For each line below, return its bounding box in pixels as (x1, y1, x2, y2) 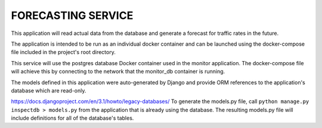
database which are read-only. (11, 87, 86, 94)
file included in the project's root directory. (11, 49, 116, 56)
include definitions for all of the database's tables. (11, 114, 134, 121)
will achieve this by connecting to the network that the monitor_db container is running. (11, 68, 225, 75)
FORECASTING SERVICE (11, 9, 134, 22)
